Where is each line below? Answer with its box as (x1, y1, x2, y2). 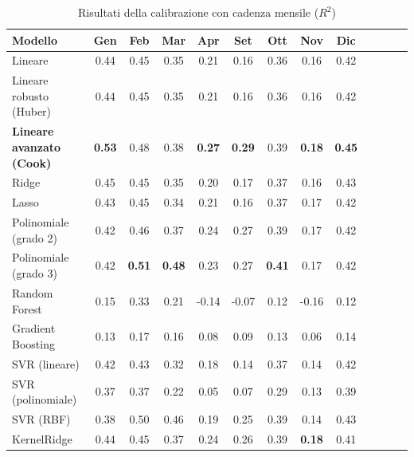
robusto (12, 87, 49, 104)
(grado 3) (12, 265, 57, 282)
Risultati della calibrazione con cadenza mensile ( (78, 4, 319, 20)
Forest (12, 300, 42, 317)
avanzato (12, 138, 61, 155)
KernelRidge (12, 430, 72, 447)
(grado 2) (12, 229, 57, 246)
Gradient (12, 320, 56, 337)
